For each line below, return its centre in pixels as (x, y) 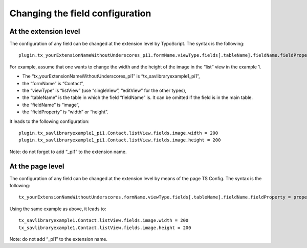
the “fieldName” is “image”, (51, 105)
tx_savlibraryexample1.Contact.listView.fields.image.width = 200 (104, 220)
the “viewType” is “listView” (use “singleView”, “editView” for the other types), (104, 91)
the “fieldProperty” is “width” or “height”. (65, 112)
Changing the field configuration (80, 13)
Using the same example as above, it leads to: (58, 209)
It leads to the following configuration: (49, 121)
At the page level (37, 166)
